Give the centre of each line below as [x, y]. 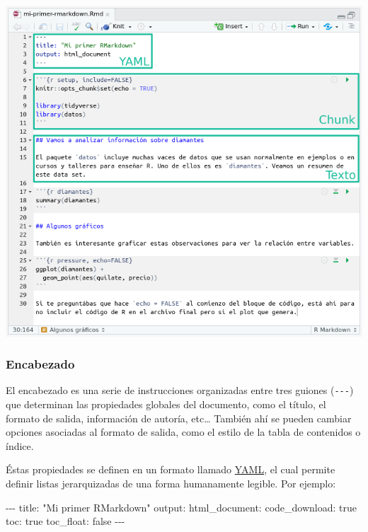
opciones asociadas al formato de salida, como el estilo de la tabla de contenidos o [183, 432]
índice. [20, 445]
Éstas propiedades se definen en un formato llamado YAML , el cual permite [171, 469]
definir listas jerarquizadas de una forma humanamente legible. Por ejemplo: [171, 483]
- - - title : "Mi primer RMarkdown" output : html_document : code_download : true [182, 507]
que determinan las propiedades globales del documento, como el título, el [166, 404]
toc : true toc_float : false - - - [65, 521]
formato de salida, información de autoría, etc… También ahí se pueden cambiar [179, 418]
